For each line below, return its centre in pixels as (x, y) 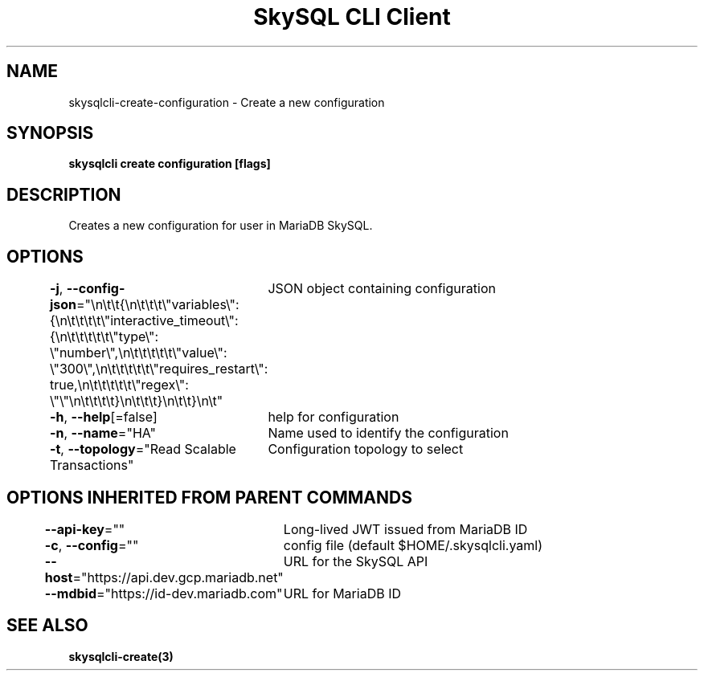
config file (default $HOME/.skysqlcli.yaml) (413, 545)
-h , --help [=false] (103, 417)
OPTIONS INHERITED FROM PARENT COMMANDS (209, 497)
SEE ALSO (47, 626)
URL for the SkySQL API (356, 561)
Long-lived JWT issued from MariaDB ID (405, 529)
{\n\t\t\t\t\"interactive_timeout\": (144, 321)
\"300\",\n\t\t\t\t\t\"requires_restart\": (159, 369)
